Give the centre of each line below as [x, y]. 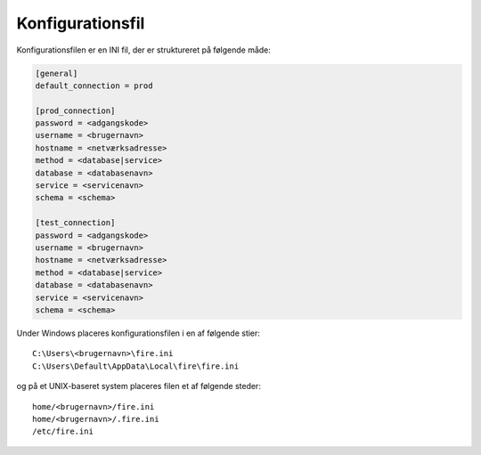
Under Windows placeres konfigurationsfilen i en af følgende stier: [138, 333]
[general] [57, 73]
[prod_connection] [75, 110]
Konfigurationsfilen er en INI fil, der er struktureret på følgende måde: [144, 50]
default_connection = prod [94, 85]
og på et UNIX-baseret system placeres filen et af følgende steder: [139, 386]
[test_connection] [75, 223]
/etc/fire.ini [63, 431]
